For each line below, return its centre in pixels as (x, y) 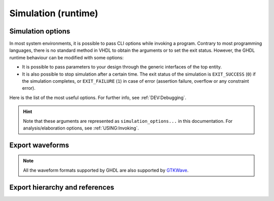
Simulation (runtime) (54, 13)
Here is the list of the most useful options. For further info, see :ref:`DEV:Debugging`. (98, 97)
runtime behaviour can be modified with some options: (66, 57)
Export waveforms (39, 145)
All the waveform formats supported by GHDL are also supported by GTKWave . (106, 170)
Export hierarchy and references (62, 187)
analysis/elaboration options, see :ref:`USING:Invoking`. (81, 128)
